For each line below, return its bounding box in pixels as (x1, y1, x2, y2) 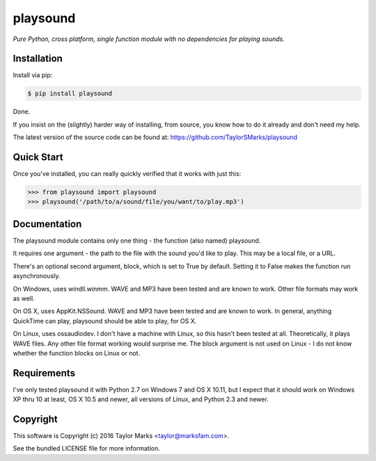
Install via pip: (13, 71, 53, 79)
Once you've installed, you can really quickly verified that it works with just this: (13, 170, 242, 178)
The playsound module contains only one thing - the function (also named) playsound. (13, 236, 261, 245)
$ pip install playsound (27, 90, 113, 97)
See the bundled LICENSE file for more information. (13, 444, 160, 453)
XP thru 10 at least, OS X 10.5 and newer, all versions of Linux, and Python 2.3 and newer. (13, 395, 269, 403)
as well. (13, 294, 35, 302)
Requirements (13, 367, 76, 379)
